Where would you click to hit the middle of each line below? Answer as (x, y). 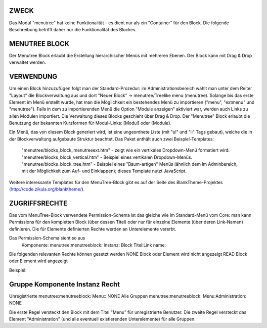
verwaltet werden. (28, 62)
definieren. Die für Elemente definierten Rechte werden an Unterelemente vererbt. (93, 229)
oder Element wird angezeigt (38, 261)
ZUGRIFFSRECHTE (38, 203)
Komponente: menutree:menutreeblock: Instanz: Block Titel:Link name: (94, 245)
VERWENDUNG (33, 77)
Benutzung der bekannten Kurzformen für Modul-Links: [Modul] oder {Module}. (90, 123)
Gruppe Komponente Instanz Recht (65, 284)
